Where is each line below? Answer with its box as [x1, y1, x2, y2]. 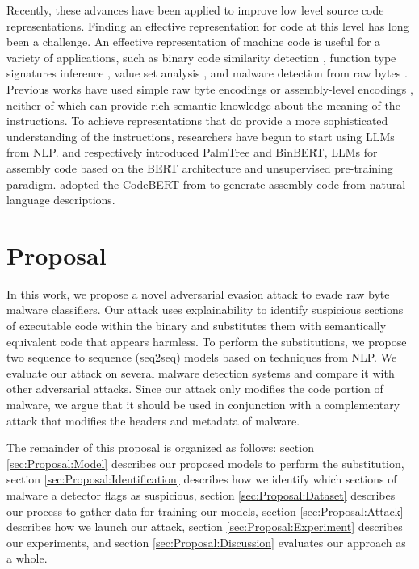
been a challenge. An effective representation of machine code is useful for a [6, 33, 381, 50]
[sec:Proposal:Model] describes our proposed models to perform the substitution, [6, 454, 404, 471]
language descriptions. [6, 191, 115, 208]
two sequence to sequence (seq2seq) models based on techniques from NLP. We [6, 349, 397, 366]
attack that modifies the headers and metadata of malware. [6, 412, 300, 429]
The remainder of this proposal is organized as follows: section [6, 439, 314, 456]
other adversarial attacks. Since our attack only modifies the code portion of [6, 380, 383, 397]
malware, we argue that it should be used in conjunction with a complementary [6, 396, 400, 412]
